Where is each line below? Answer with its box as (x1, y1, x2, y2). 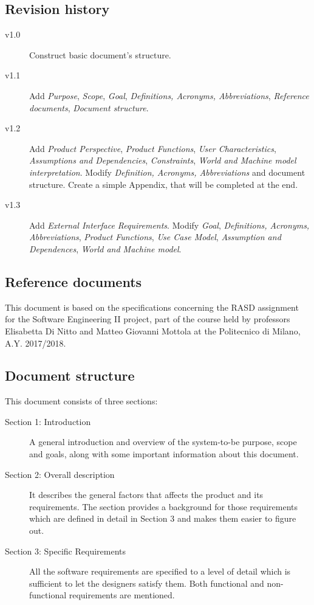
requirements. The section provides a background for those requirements (29, 500, 298, 513)
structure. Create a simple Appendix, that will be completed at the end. (29, 178, 298, 190)
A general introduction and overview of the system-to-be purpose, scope (29, 435, 297, 448)
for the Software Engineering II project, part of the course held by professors (5, 313, 290, 325)
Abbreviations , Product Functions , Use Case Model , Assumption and (29, 230, 281, 243)
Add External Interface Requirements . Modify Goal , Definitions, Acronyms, (29, 218, 310, 231)
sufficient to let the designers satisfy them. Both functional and (29, 576, 264, 589)
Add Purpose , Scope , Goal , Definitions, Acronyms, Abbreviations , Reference (29, 89, 309, 102)
